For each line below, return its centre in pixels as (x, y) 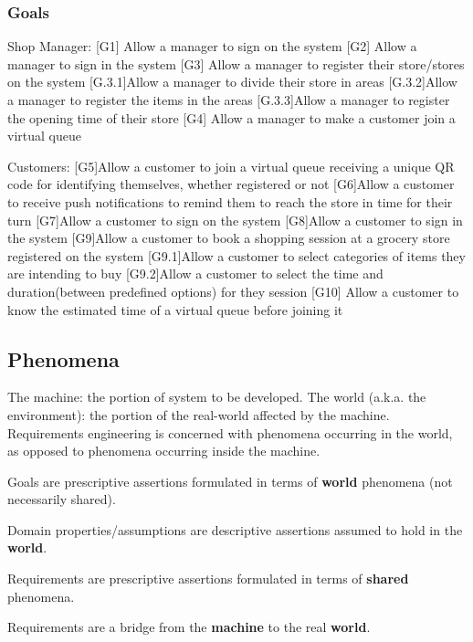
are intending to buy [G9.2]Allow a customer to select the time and (195, 274)
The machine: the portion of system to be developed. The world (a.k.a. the (217, 397)
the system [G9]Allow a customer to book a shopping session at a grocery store (229, 238)
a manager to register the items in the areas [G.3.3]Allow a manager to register (229, 100)
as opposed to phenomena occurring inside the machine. (164, 451)
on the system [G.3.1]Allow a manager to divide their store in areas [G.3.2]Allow (232, 82)
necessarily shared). (62, 499)
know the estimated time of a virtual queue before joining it (175, 309)
